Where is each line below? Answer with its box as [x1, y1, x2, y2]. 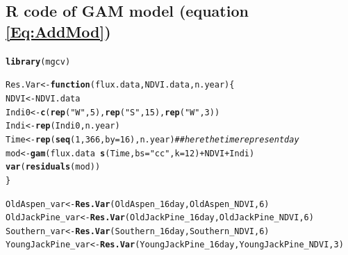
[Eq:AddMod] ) [6, 20, 111, 42]
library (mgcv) [6, 56, 71, 67]
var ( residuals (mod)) [6, 162, 101, 172]
